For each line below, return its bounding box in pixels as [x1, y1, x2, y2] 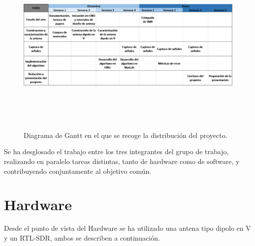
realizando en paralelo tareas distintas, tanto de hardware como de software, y [4, 156, 240, 166]
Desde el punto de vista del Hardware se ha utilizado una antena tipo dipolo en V [4, 223, 251, 233]
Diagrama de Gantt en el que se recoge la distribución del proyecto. [24, 130, 227, 140]
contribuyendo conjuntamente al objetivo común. [4, 165, 152, 176]
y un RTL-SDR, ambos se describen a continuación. [4, 232, 160, 243]
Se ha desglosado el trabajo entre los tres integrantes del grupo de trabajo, [4, 146, 229, 157]
